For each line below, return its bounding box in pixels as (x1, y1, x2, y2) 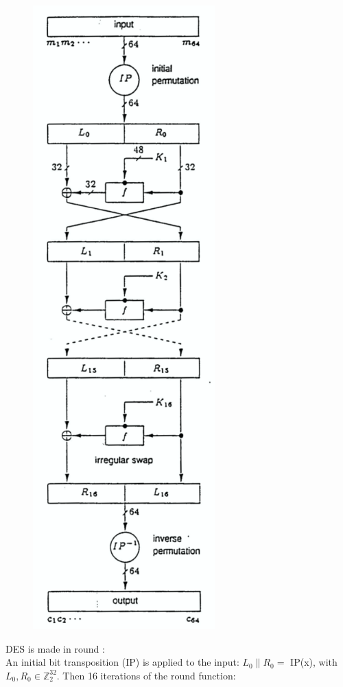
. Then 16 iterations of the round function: (56, 668, 236, 682)
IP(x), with (290, 655, 338, 669)
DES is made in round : (5, 641, 105, 655)
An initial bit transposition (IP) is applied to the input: (5, 655, 239, 669)
